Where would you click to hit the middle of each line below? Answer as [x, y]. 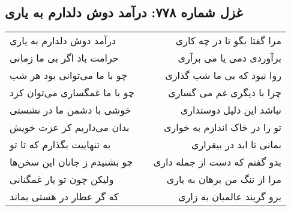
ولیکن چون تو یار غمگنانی [62, 179]
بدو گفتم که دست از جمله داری [217, 162]
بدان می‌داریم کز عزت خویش [70, 127]
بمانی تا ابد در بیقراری [236, 145]
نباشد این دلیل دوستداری [231, 110]
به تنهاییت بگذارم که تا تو [60, 145]
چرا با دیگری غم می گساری [225, 93]
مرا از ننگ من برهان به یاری [224, 179]
